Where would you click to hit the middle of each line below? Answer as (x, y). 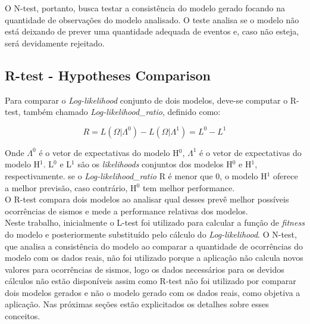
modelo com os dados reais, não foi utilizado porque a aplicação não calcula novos (154, 258)
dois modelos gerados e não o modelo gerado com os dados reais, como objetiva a (153, 292)
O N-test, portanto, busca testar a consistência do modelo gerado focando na (145, 8)
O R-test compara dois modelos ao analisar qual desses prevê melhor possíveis (147, 199)
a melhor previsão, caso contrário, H (71, 187)
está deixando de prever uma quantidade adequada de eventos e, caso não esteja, (152, 31)
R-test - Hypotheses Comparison (108, 75)
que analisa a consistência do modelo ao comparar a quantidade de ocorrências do (154, 246)
